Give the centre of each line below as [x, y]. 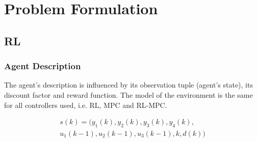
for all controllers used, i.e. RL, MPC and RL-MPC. [86, 105]
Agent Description [43, 66]
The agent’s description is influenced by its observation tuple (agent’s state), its [128, 85]
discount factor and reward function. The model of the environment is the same [128, 94]
